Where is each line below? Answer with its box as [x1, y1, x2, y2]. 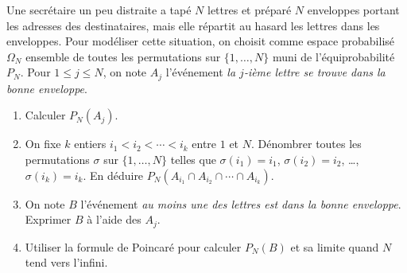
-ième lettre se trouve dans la [243, 64, 386, 80]
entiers [74, 135, 107, 152]
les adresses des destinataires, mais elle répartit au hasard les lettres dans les [6, 17, 380, 33]
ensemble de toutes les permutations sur [25, 48, 221, 64]
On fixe [25, 135, 61, 152]
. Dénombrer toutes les [250, 135, 362, 152]
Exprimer [25, 211, 72, 228]
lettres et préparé [207, 2, 292, 18]
